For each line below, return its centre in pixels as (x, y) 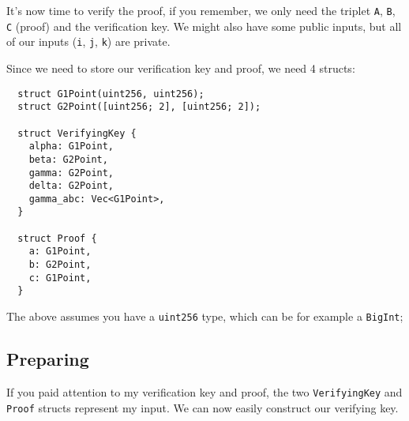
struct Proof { (57, 238)
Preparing (48, 359)
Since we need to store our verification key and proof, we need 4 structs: (181, 68)
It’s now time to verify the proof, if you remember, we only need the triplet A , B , (201, 10)
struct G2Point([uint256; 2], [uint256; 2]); (139, 107)
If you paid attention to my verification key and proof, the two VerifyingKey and (204, 391)
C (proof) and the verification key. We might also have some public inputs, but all (204, 26)
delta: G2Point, (71, 186)
